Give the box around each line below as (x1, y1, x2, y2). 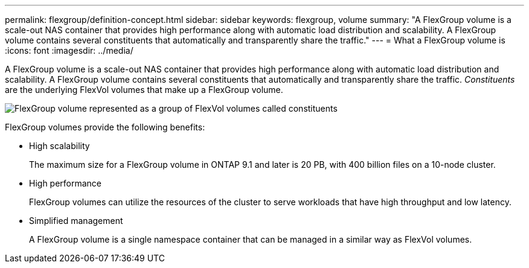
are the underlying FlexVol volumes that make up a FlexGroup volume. (5, 85, 283, 95)
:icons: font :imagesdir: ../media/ (5, 45, 133, 56)
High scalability (29, 141, 90, 151)
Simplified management (29, 215, 123, 226)
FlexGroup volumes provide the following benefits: (5, 122, 205, 132)
